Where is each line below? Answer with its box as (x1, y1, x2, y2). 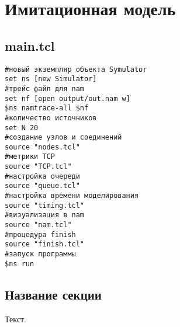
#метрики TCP (5, 152, 55, 161)
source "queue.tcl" (5, 182, 80, 190)
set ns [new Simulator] (5, 75, 97, 84)
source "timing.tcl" (5, 201, 85, 210)
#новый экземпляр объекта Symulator (5, 65, 147, 74)
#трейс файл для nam (5, 84, 85, 93)
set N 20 (5, 123, 39, 132)
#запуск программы (5, 250, 76, 259)
